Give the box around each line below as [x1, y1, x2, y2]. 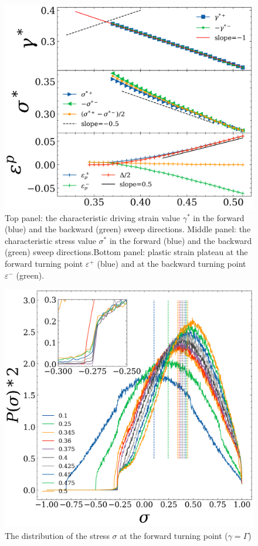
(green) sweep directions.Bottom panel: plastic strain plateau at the [5, 246, 248, 258]
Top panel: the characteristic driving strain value [5, 211, 180, 223]
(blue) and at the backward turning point [97, 257, 246, 270]
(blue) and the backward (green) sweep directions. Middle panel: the [5, 223, 251, 235]
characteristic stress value [5, 234, 96, 246]
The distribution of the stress [5, 529, 110, 541]
